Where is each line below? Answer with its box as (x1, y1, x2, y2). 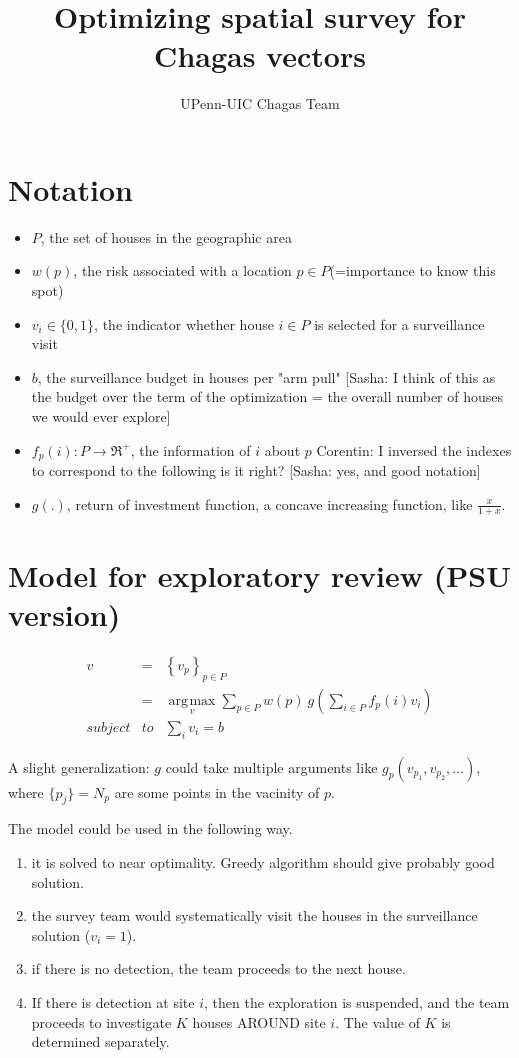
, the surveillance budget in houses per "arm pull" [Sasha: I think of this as (37, 366, 496, 387)
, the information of (130, 439, 251, 460)
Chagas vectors (154, 35, 366, 76)
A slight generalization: (8, 756, 150, 777)
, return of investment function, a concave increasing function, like (66, 493, 473, 514)
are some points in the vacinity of (114, 781, 320, 802)
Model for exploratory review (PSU (8, 554, 511, 595)
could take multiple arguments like (165, 756, 378, 777)
